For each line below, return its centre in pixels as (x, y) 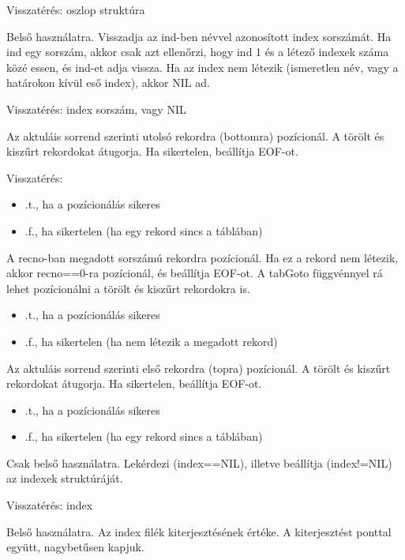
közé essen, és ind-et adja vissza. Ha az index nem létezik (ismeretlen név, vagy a (202, 67)
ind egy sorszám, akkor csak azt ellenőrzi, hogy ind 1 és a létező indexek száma (198, 52)
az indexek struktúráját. (65, 478)
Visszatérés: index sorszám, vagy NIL (96, 109)
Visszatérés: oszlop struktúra (76, 9)
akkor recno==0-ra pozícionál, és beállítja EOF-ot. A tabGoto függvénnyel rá (195, 273)
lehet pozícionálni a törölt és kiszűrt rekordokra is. (128, 288)
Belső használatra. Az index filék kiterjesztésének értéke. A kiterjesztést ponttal (199, 531)
